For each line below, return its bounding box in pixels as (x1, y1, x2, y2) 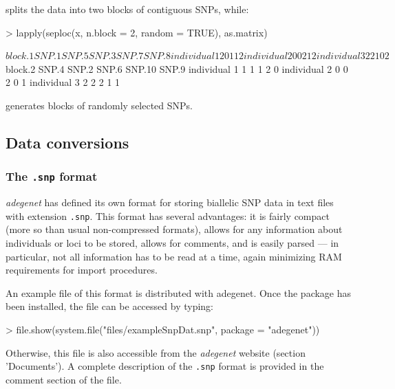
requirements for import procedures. (6, 263, 158, 277)
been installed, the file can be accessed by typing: (6, 299, 213, 313)
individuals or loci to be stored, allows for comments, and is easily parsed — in (6, 235, 339, 249)
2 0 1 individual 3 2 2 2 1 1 (6, 75, 120, 89)
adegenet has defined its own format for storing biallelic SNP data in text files (6, 195, 334, 210)
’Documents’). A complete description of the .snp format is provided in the (6, 359, 324, 373)
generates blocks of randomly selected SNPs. (6, 98, 193, 112)
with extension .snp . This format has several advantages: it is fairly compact (6, 208, 330, 223)
